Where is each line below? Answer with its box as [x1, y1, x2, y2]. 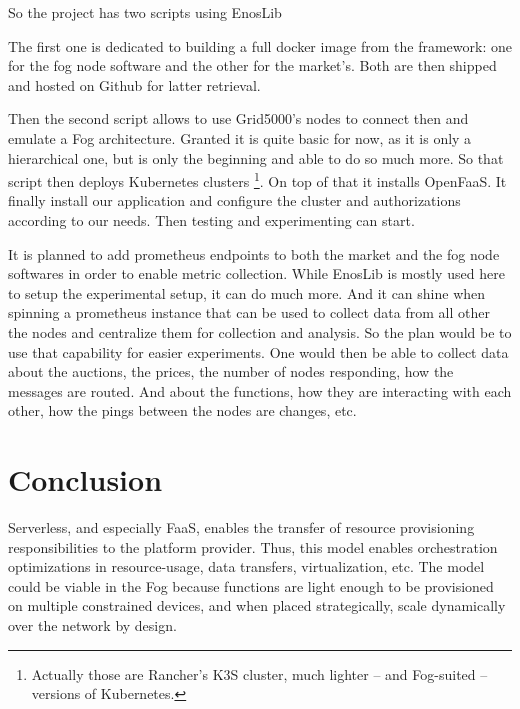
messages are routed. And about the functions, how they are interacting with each [8, 380, 512, 401]
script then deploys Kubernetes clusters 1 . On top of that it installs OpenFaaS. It [8, 168, 507, 191]
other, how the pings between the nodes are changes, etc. [8, 400, 357, 421]
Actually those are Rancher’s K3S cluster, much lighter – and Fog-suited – [31, 663, 488, 684]
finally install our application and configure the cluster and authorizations [8, 190, 461, 211]
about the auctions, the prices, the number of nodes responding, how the [8, 361, 454, 382]
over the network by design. [8, 615, 177, 636]
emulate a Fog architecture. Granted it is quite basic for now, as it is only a [8, 127, 472, 148]
